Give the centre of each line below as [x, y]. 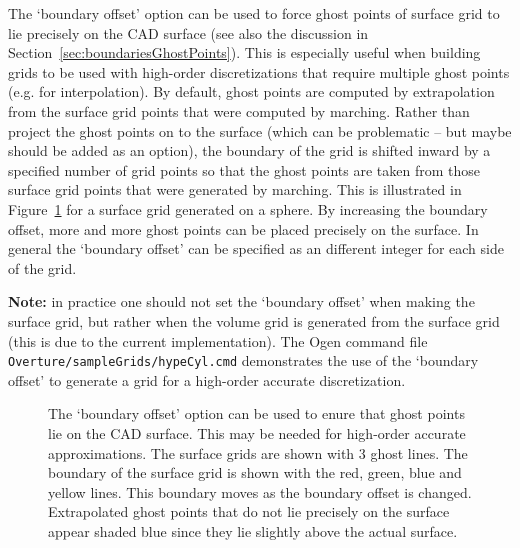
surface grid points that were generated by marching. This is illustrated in [235, 189]
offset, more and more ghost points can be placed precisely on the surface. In [243, 228]
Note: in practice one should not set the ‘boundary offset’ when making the [241, 301]
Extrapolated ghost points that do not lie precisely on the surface [249, 511]
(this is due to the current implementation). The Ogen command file [218, 340]
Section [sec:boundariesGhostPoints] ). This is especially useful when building [244, 52]
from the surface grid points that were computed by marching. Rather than [239, 110]
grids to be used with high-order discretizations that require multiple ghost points [259, 71]
